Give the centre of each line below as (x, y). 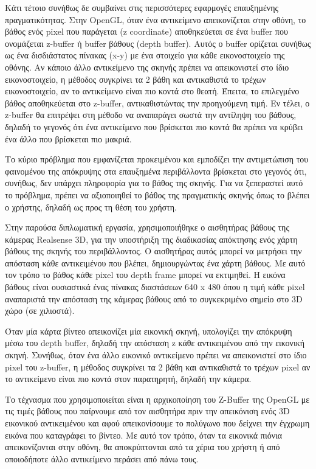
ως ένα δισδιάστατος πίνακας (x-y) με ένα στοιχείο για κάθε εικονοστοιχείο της (145, 55)
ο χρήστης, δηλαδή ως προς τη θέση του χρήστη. (91, 207)
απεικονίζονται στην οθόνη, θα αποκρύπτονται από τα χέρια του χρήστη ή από (143, 447)
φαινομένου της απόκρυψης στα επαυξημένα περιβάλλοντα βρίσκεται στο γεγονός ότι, (156, 171)
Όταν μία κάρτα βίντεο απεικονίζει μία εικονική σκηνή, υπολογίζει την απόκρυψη (149, 331)
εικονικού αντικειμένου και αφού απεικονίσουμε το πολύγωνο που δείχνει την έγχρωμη (157, 423)
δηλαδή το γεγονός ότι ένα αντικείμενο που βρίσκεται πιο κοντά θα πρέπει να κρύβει (154, 126)
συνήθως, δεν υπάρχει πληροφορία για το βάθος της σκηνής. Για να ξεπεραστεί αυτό (154, 183)
